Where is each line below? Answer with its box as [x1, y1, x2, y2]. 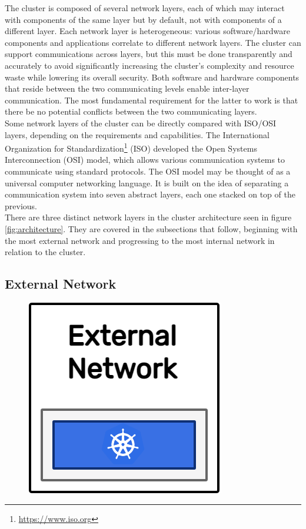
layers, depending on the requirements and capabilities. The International [5, 128, 270, 140]
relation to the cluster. [5, 246, 86, 258]
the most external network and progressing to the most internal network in [5, 234, 275, 246]
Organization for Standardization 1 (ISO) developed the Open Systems [5, 140, 257, 154]
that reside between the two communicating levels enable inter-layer [5, 82, 250, 95]
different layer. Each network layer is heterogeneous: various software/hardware [5, 25, 290, 37]
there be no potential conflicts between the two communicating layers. [5, 105, 257, 118]
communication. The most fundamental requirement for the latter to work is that [5, 93, 298, 106]
